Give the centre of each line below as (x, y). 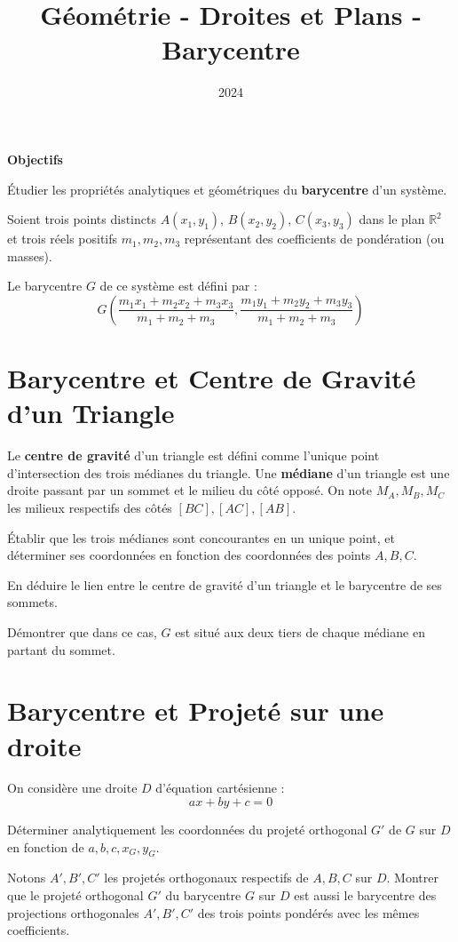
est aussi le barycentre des (365, 895)
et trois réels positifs (63, 239)
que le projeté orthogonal (75, 895)
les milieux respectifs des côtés (90, 507)
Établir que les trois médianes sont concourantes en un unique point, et (201, 537)
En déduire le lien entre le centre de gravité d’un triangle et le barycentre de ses (225, 584)
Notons (27, 878)
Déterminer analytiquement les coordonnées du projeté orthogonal (187, 830)
